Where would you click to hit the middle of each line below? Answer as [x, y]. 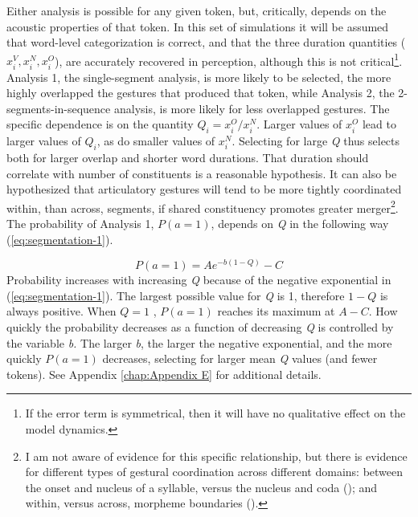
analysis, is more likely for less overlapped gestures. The [252, 108]
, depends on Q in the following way [300, 223]
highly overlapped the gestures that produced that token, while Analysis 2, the [201, 93]
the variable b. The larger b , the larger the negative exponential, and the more [199, 342]
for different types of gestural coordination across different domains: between [214, 472]
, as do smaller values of [156, 141]
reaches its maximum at [276, 311]
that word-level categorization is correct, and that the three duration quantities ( [206, 42]
